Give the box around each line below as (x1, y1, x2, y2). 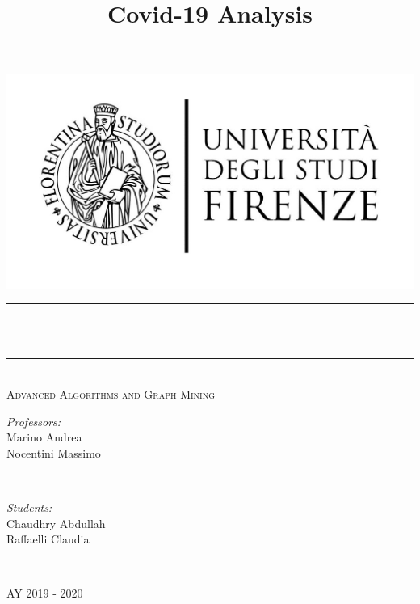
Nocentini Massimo (6, 444, 101, 461)
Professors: (6, 412, 61, 429)
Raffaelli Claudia (6, 530, 90, 547)
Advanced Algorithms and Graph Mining (6, 386, 216, 403)
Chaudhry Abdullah (6, 514, 106, 531)
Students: (6, 499, 52, 516)
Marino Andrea (6, 429, 82, 446)
